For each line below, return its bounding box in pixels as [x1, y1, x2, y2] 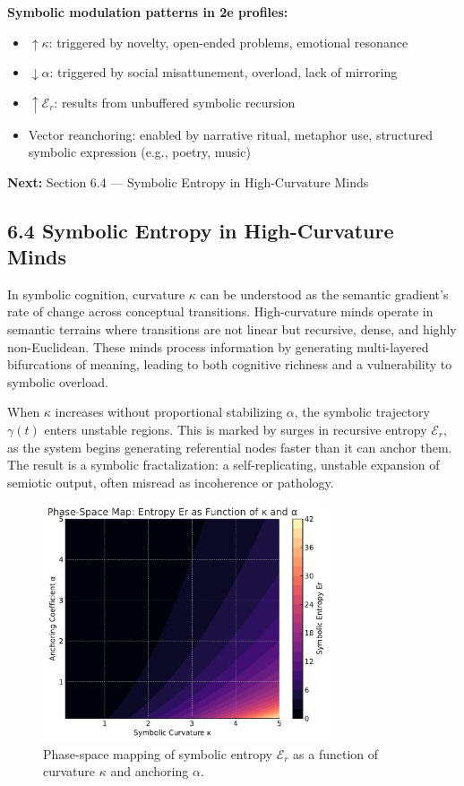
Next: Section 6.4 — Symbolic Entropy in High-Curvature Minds [7, 172, 369, 191]
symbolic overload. [7, 372, 108, 391]
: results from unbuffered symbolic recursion [54, 92, 296, 111]
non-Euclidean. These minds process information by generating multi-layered [7, 337, 429, 356]
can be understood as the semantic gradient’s [200, 284, 449, 303]
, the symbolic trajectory [294, 402, 430, 421]
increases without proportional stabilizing [55, 402, 283, 421]
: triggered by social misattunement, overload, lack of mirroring [49, 63, 398, 82]
